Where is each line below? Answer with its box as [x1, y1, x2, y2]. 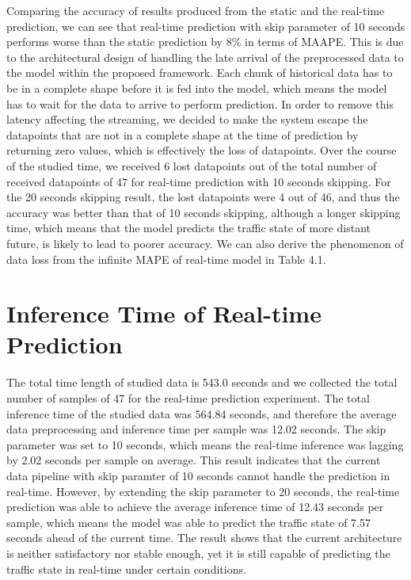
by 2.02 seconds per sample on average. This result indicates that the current [6, 452, 381, 468]
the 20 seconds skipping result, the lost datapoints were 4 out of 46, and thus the [6, 189, 400, 205]
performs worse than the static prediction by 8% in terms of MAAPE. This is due [6, 33, 404, 50]
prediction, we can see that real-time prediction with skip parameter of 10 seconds [6, 17, 405, 34]
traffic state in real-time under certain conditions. [6, 560, 246, 577]
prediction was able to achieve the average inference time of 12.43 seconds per [6, 498, 384, 515]
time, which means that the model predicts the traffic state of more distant [6, 219, 371, 236]
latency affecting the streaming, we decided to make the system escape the [6, 111, 368, 128]
